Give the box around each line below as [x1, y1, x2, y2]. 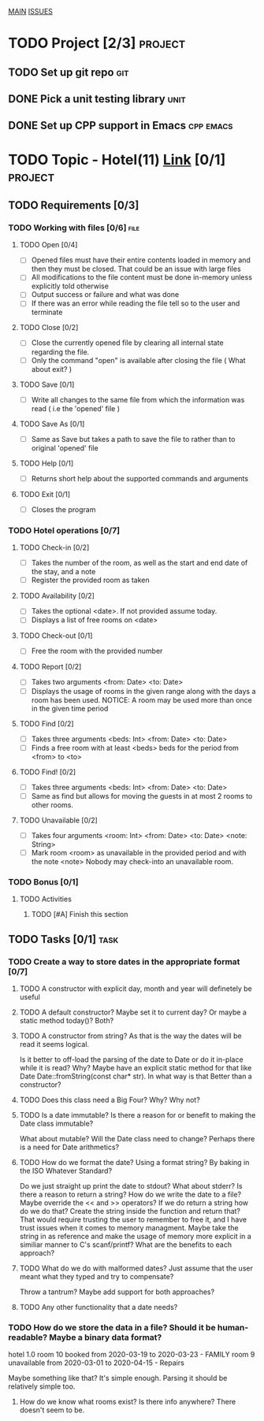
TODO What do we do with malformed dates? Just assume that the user [19, 1263, 254, 1273]
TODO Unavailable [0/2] [19, 815, 99, 825]
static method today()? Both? [19, 1015, 114, 1025]
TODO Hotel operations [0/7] [8, 525, 121, 536]
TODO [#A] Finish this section [31, 910, 128, 919]
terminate [31, 307, 63, 317]
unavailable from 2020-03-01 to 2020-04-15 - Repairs [8, 1358, 185, 1367]
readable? [8, 1331, 48, 1342]
